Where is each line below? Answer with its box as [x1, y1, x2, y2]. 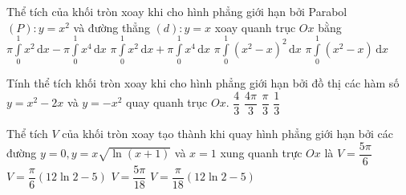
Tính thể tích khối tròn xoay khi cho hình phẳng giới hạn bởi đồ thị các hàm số [6, 75, 400, 91]
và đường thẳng [73, 18, 150, 35]
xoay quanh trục [214, 18, 296, 35]
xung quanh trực [220, 144, 302, 161]
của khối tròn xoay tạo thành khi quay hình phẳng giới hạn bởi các [62, 124, 393, 141]
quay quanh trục [126, 94, 208, 111]
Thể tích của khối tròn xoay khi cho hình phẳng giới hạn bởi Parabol [6, 3, 347, 19]
